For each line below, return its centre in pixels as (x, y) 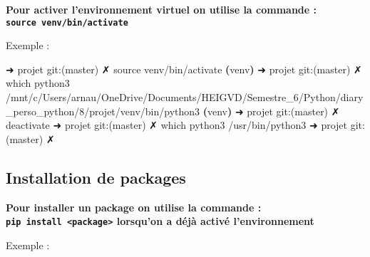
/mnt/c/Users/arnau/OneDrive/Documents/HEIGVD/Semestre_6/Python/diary (185, 97)
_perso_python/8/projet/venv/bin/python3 (103, 111)
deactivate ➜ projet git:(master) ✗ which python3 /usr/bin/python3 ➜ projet (176, 125)
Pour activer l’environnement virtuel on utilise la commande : (161, 9)
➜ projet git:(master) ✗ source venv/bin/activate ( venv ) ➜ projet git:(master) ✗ (184, 69)
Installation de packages (96, 177)
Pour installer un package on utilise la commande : (134, 207)
